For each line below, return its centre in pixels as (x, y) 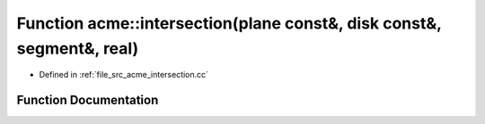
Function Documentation (88, 100)
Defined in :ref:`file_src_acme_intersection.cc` (124, 75)
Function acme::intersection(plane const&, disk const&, (229, 23)
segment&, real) (78, 48)
